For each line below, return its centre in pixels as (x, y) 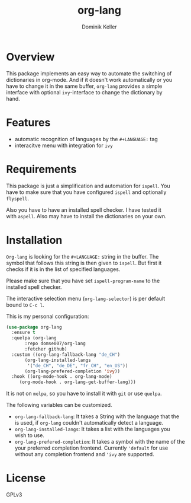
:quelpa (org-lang (34, 338)
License (26, 478)
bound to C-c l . (25, 305)
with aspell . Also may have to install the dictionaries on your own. (86, 216)
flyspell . (18, 198)
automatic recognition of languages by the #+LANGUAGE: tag (86, 139)
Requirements (41, 169)
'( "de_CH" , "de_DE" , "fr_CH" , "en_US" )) (78, 365)
